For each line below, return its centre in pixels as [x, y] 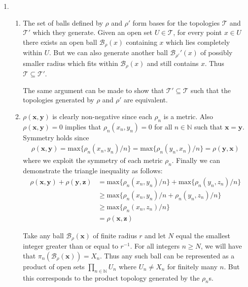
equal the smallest [203, 235]
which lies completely [198, 42]
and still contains [173, 63]
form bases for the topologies [176, 22]
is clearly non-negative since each [102, 116]
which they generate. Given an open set [92, 32]
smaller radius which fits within [71, 63]
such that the [211, 90]
